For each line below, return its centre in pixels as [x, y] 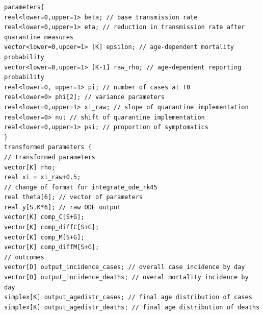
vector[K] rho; [30, 167]
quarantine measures [39, 37]
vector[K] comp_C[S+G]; [44, 217]
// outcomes [24, 257]
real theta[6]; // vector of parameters [74, 197]
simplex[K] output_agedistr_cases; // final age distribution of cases [128, 297]
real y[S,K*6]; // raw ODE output [63, 207]
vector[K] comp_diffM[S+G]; [52, 247]
